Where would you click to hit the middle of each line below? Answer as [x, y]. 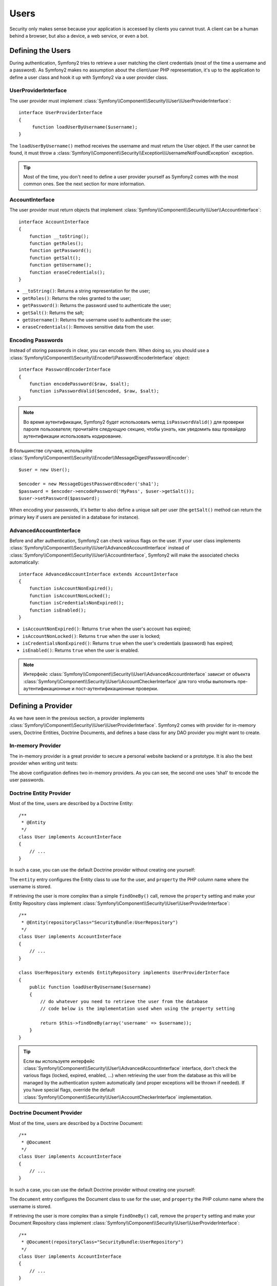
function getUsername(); [60, 265]
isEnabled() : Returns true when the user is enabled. [81, 650]
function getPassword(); [60, 251]
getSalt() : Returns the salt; [53, 312]
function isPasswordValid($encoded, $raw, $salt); [94, 391]
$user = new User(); [44, 470]
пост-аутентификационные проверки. [117, 689]
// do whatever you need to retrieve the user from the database [124, 1001]
